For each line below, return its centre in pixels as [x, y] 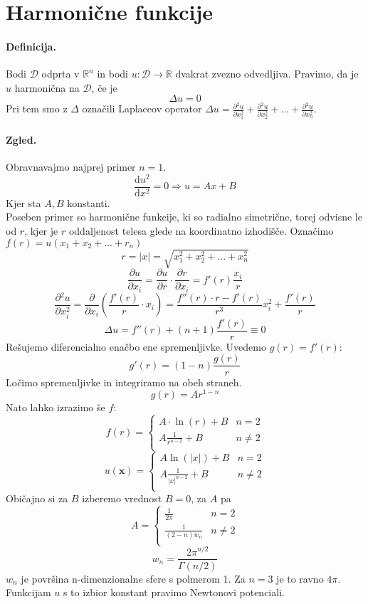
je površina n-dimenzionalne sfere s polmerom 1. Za [133, 578]
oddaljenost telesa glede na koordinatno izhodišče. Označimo [201, 230]
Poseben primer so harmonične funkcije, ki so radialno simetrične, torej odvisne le [184, 217]
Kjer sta [23, 202]
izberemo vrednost [122, 498]
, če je [104, 87]
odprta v [61, 74]
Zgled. [21, 139]
